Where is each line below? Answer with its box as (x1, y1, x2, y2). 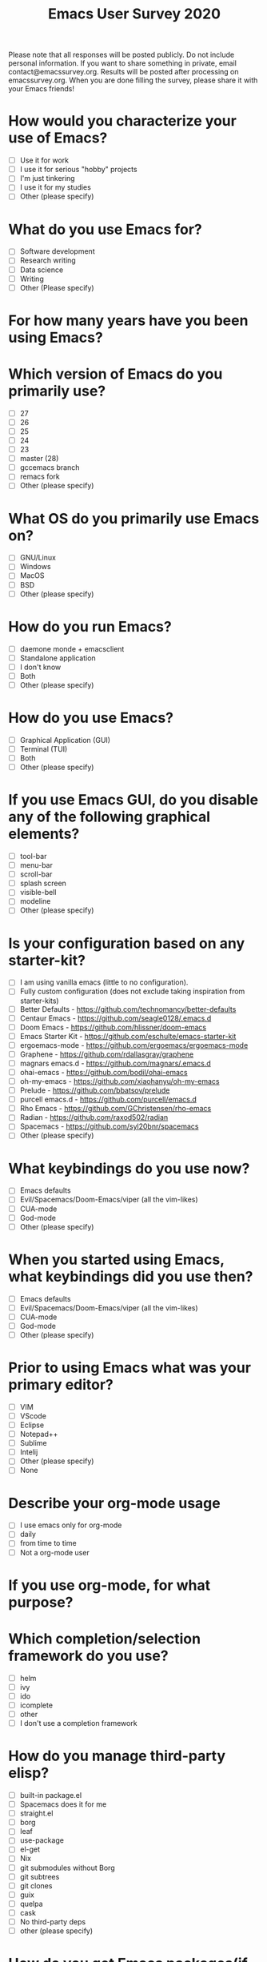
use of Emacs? (8, 129, 108, 147)
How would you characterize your (8, 112, 237, 130)
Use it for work (19, 155, 70, 165)
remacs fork (19, 471, 60, 481)
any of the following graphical (8, 808, 210, 826)
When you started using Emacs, (8, 1250, 225, 1269)
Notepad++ (19, 1430, 58, 1439)
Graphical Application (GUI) (19, 735, 110, 744)
